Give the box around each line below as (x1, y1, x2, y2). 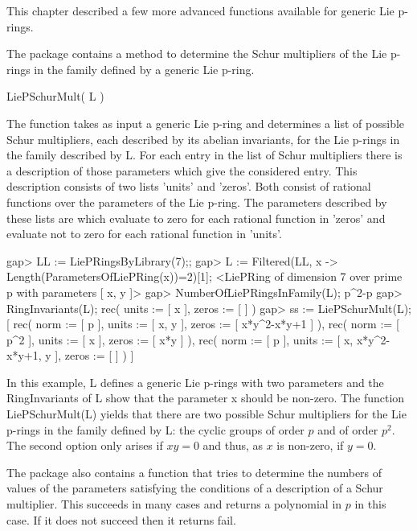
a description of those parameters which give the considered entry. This (6, 162, 358, 179)
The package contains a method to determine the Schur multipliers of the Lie (6, 45, 387, 62)
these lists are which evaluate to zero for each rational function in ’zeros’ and (6, 209, 386, 226)
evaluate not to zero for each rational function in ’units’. (6, 225, 282, 242)
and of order (317, 421, 378, 438)
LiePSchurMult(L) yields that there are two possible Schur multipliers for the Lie (6, 405, 407, 422)
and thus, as (202, 437, 264, 454)
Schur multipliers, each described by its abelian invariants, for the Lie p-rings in (6, 130, 400, 147)
